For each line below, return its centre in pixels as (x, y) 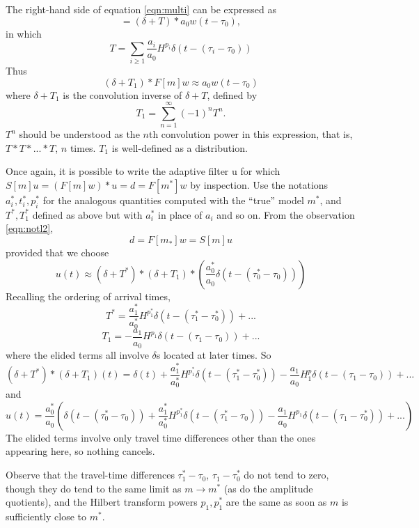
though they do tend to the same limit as (94, 488)
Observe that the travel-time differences (90, 475)
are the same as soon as (276, 502)
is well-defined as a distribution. (180, 147)
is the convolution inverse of (122, 94)
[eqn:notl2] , (30, 228)
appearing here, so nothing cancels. (80, 451)
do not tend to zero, (286, 475)
